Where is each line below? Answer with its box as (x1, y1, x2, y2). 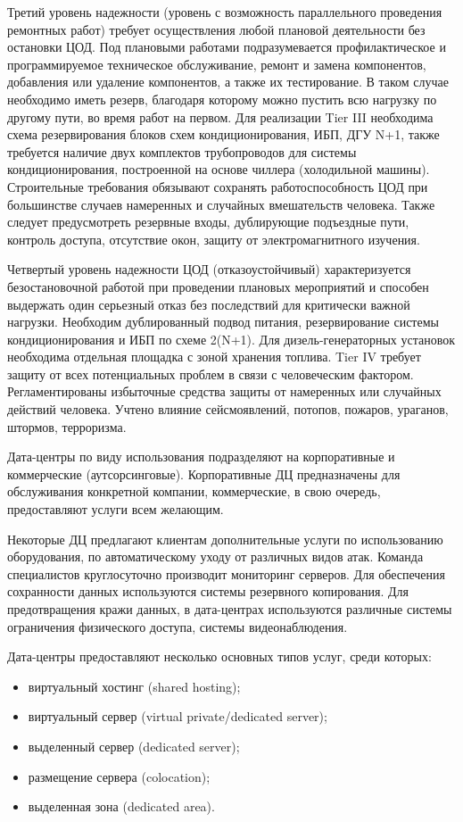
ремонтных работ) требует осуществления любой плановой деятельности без (7, 20, 426, 38)
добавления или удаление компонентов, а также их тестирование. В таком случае (7, 72, 450, 91)
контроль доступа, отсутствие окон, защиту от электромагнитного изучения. (7, 229, 420, 248)
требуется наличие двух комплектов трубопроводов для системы (7, 142, 357, 161)
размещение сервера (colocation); (28, 767, 211, 785)
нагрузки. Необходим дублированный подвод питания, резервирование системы (7, 312, 439, 331)
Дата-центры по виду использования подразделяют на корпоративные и (7, 447, 395, 466)
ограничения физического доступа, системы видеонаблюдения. (7, 617, 348, 635)
